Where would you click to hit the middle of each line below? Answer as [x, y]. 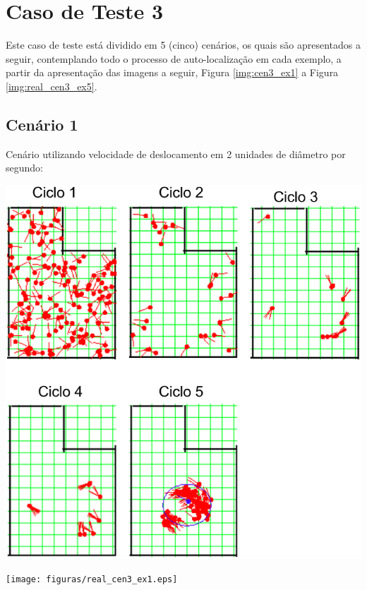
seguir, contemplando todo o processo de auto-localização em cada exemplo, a [174, 58]
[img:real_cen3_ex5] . [52, 86]
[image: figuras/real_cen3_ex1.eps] [92, 580]
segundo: [24, 168]
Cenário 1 [42, 124]
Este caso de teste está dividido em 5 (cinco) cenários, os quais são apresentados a [183, 45]
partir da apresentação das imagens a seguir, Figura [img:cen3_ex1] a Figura [172, 72]
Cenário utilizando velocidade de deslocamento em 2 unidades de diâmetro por [176, 153]
